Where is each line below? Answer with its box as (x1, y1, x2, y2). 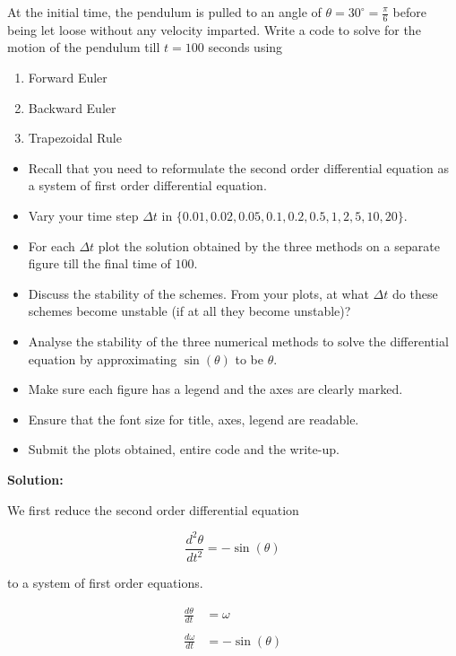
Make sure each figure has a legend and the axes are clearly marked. (28, 380, 403, 398)
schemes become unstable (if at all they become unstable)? (28, 302, 351, 320)
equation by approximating (28, 349, 177, 368)
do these (392, 284, 438, 302)
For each (28, 236, 75, 255)
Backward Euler (28, 98, 116, 117)
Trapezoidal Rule (28, 128, 122, 147)
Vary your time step (28, 206, 139, 224)
